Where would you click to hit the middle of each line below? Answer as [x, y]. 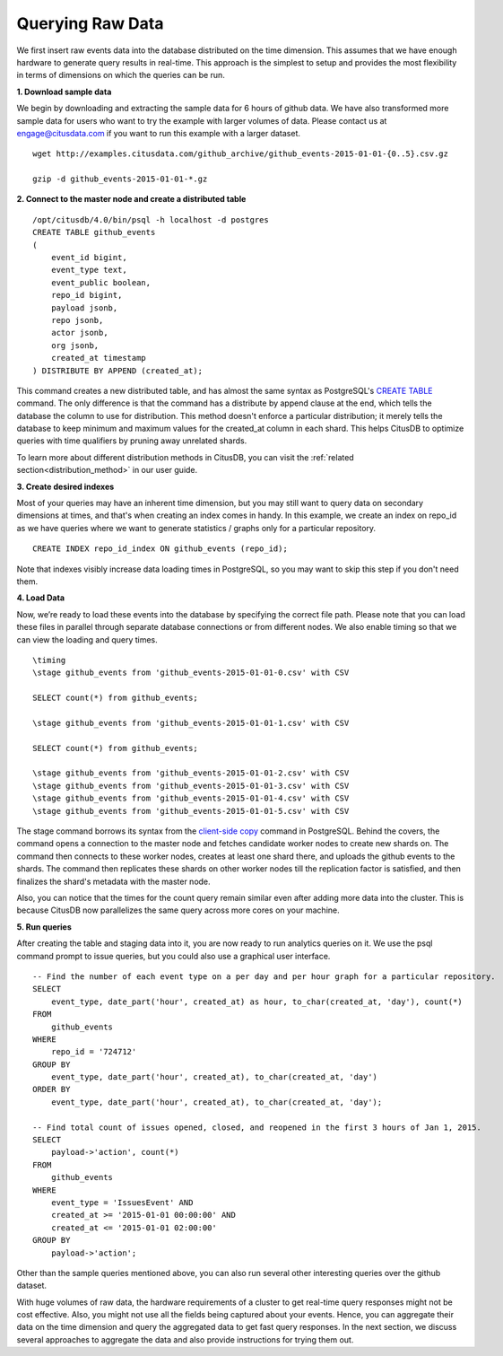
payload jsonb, [84, 308]
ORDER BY [52, 1089]
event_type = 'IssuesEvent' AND [122, 1202]
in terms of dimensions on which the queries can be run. [121, 75]
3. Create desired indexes [65, 486]
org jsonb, [75, 345]
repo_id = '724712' [94, 1052]
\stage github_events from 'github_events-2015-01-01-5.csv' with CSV [191, 811]
